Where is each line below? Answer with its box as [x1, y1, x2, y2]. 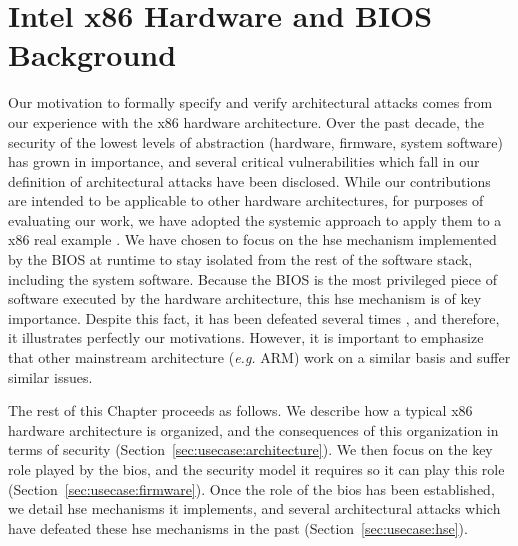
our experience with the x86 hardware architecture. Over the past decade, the [8, 111, 484, 132]
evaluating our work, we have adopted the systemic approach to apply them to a [8, 209, 502, 230]
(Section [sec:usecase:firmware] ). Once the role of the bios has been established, [8, 478, 495, 499]
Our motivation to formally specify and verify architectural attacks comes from [8, 92, 493, 113]
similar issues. [8, 366, 93, 387]
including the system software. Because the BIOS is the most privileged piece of [8, 268, 497, 289]
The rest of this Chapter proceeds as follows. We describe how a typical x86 [8, 400, 473, 421]
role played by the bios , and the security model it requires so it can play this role [8, 459, 505, 479]
